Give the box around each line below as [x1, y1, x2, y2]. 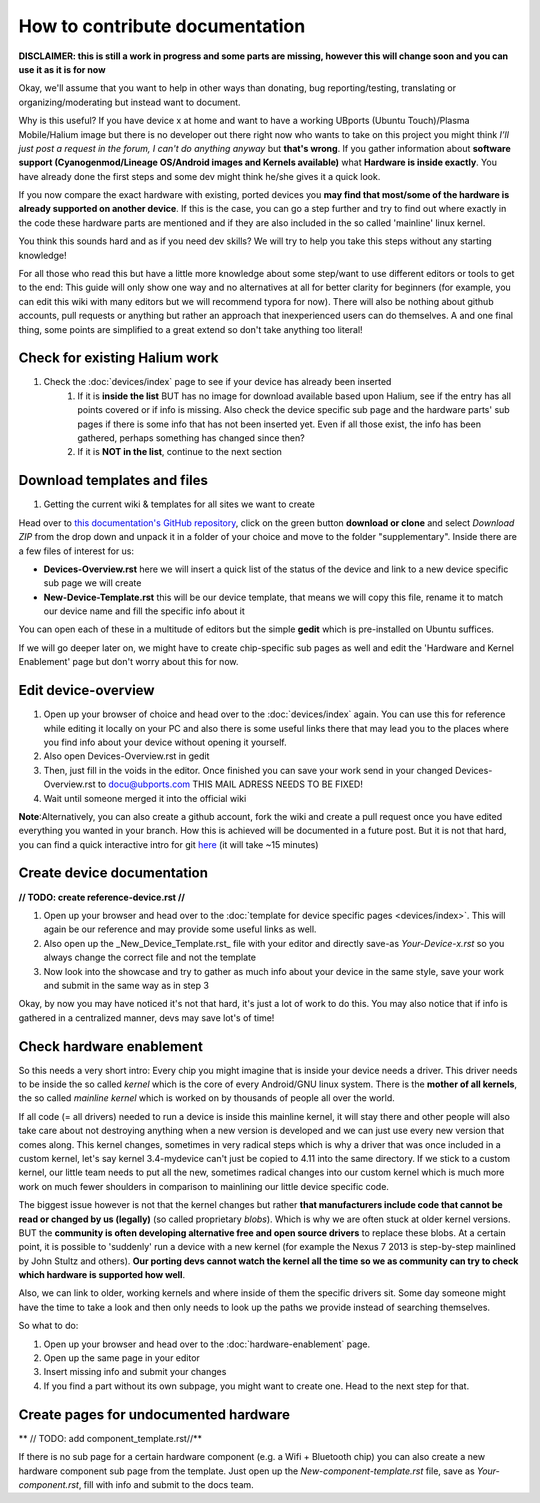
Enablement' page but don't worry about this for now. [18, 656, 239, 668]
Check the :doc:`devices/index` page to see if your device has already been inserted [43, 376, 392, 388]
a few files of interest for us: [18, 545, 135, 557]
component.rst [18, 1478, 80, 1490]
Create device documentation [18, 865, 209, 882]
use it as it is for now [18, 63, 106, 75]
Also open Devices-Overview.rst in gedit [43, 750, 210, 762]
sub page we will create [43, 577, 142, 589]
